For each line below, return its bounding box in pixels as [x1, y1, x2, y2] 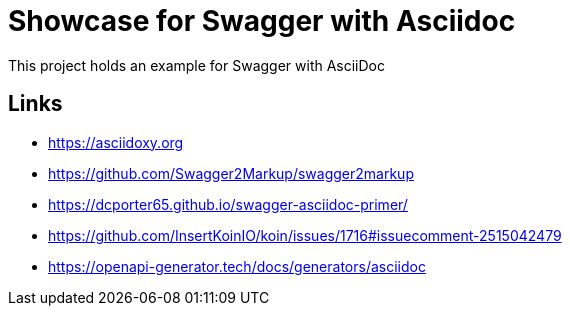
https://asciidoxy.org [48, 133, 184, 151]
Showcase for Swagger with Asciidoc [8, 4, 516, 38]
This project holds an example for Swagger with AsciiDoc [8, 56, 386, 74]
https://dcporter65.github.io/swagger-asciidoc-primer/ [48, 195, 408, 213]
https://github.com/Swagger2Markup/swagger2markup [48, 164, 414, 182]
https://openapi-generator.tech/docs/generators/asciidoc [48, 257, 426, 275]
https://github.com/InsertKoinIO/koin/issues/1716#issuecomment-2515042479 [48, 226, 562, 244]
